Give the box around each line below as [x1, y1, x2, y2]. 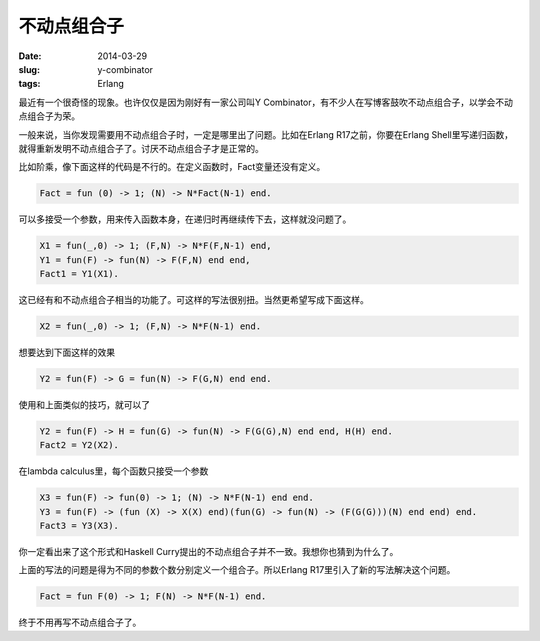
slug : [18, 63, 40, 75]
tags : [18, 78, 41, 90]
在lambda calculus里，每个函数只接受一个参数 [18, 465, 209, 477]
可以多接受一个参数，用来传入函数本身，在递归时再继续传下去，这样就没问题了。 [18, 213, 352, 225]
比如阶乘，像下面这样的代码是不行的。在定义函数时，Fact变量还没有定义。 [18, 161, 326, 173]
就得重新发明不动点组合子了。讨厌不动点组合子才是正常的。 [18, 142, 264, 154]
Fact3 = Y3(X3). [39, 520, 120, 532]
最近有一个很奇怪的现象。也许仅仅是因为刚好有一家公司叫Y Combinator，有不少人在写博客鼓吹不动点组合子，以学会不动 [18, 96, 514, 108]
